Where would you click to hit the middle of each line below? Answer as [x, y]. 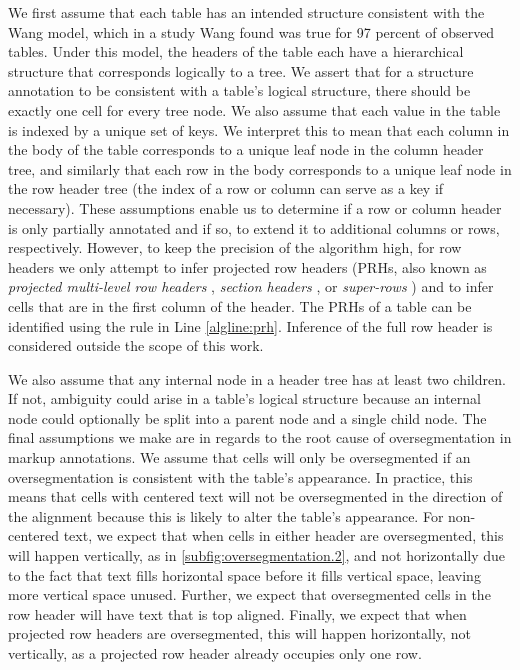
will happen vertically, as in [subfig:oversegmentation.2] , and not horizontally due [257, 555]
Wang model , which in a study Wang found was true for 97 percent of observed [251, 31]
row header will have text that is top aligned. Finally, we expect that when [237, 613]
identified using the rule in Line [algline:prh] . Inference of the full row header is [250, 325]
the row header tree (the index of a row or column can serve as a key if [226, 188]
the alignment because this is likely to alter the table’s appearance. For [226, 515]
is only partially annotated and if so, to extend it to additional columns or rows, [254, 227]
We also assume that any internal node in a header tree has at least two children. [257, 378]
